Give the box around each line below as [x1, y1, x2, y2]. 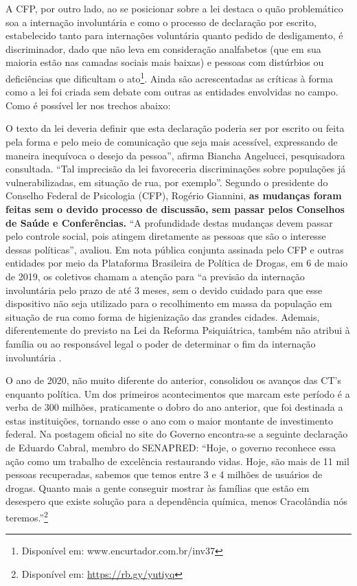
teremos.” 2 [5, 508, 48, 524]
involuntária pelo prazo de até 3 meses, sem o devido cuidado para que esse [5, 282, 323, 297]
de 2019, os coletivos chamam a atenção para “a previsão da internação [5, 269, 305, 283]
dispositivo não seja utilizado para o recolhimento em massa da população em [5, 296, 332, 311]
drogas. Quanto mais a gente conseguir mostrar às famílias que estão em [5, 480, 310, 495]
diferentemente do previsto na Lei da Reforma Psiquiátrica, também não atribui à [5, 323, 350, 337]
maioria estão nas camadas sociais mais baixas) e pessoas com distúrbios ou [5, 55, 324, 69]
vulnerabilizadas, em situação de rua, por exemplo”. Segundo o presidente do [5, 174, 328, 189]
